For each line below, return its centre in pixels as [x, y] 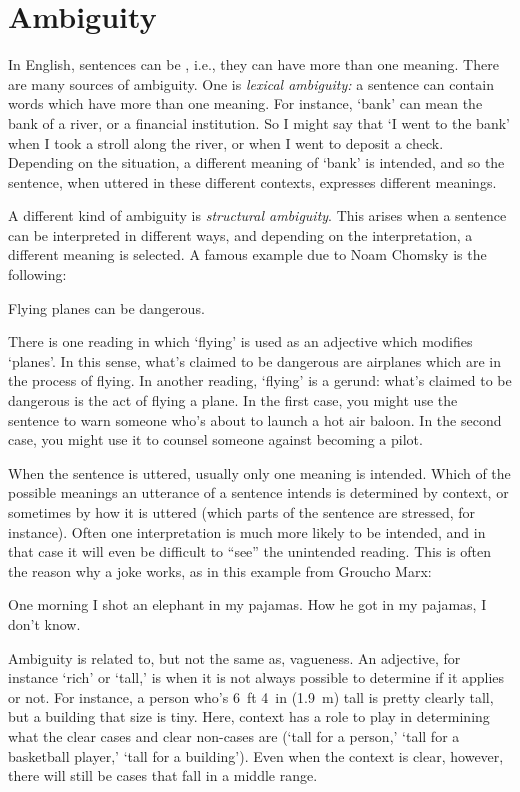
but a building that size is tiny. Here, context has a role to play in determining [249, 716]
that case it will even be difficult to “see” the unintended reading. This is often [249, 551]
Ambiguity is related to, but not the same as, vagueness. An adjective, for [234, 657]
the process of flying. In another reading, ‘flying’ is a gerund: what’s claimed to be [260, 380]
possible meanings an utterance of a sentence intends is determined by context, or [258, 492]
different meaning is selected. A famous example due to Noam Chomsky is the [247, 254]
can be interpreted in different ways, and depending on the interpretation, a [240, 234]
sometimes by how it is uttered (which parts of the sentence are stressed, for [242, 512]
